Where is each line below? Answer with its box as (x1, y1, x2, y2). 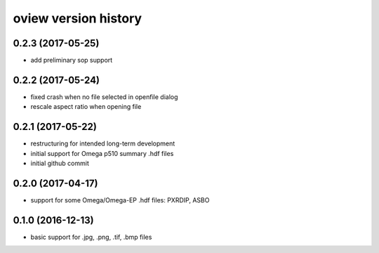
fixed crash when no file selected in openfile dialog (30, 92, 178, 101)
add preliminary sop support (30, 56, 113, 65)
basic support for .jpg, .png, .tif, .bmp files (30, 233, 152, 241)
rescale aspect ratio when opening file (30, 103, 142, 111)
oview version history (13, 11, 142, 26)
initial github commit (30, 159, 89, 168)
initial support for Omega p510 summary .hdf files (30, 149, 174, 157)
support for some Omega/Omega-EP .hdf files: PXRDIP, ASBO (30, 195, 210, 204)
